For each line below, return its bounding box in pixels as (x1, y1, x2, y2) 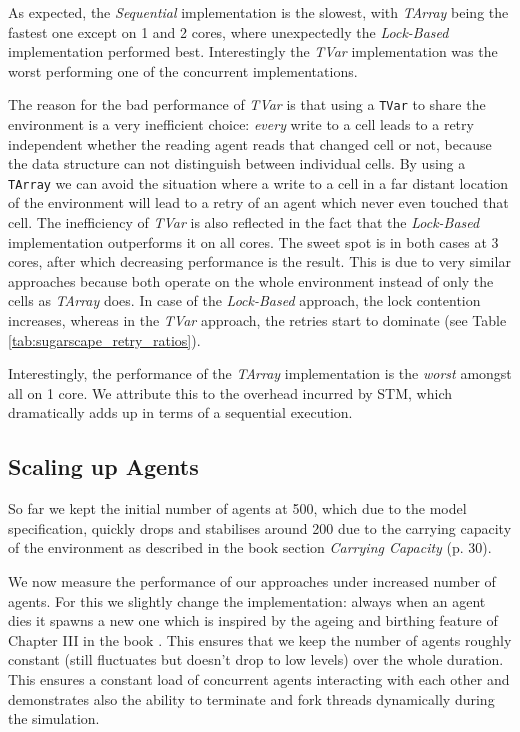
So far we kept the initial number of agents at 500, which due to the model (8, 498, 467, 519)
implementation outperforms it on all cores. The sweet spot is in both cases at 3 (8, 231, 499, 252)
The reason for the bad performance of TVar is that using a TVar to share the (8, 94, 486, 115)
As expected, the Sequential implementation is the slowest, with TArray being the (8, 2, 509, 22)
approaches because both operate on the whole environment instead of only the (8, 270, 494, 291)
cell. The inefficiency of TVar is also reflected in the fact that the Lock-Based (8, 212, 480, 233)
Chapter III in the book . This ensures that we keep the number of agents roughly (8, 629, 512, 650)
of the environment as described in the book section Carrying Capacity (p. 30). (8, 537, 492, 558)
